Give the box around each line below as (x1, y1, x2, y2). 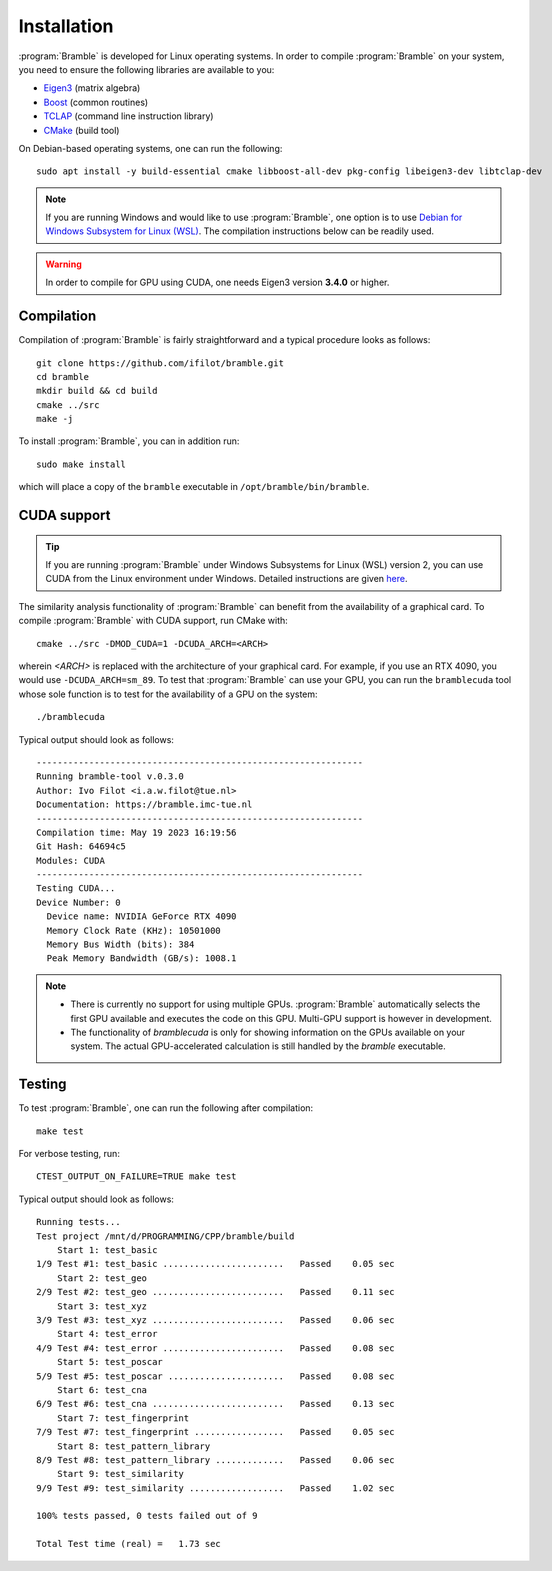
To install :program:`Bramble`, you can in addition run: (18, 435, 240, 447)
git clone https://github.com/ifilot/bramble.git (36, 357, 285, 369)
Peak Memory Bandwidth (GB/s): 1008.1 (46, 953, 237, 964)
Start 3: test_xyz (56, 1300, 148, 1312)
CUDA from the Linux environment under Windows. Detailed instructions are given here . (45, 573, 408, 585)
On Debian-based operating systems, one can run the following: (18, 142, 283, 154)
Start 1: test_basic (56, 1245, 158, 1256)
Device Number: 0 (36, 896, 121, 908)
